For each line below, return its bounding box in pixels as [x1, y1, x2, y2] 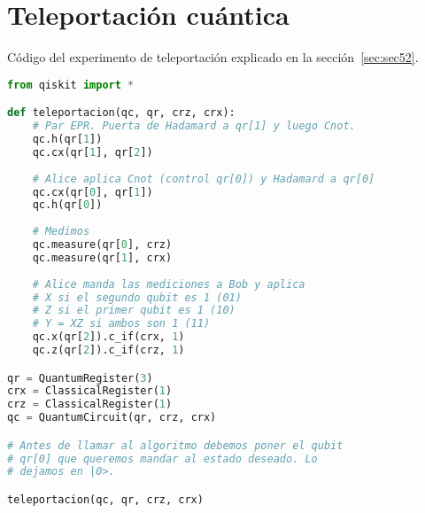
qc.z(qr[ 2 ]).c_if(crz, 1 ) [32, 344, 185, 356]
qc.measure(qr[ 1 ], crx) [32, 251, 173, 264]
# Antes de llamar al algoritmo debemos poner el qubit [7, 439, 344, 452]
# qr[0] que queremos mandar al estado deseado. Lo [7, 452, 318, 465]
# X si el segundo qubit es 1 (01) [32, 291, 242, 304]
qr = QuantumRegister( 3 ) [7, 371, 153, 385]
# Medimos [32, 225, 90, 238]
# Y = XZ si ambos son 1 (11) [32, 317, 211, 330]
